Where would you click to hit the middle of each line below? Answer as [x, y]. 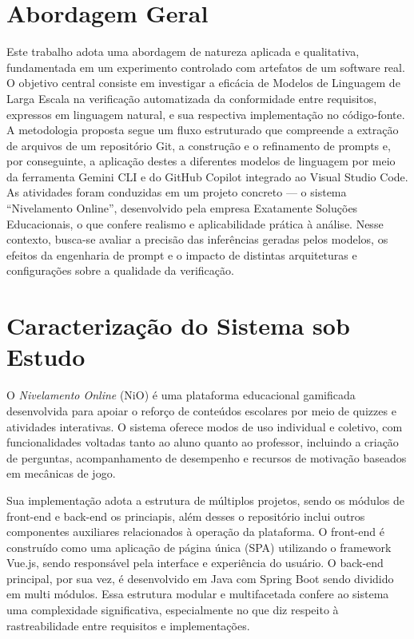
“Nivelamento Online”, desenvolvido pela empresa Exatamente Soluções [182, 208]
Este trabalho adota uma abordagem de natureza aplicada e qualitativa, [183, 52]
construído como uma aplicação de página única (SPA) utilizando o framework [199, 547]
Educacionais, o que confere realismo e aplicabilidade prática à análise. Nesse [195, 223]
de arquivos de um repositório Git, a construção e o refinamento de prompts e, [199, 145]
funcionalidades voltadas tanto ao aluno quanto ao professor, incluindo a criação [203, 442]
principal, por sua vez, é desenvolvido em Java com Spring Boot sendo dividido [200, 578]
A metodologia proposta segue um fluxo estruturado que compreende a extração [203, 130]
